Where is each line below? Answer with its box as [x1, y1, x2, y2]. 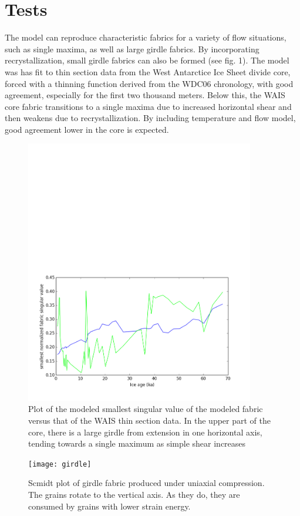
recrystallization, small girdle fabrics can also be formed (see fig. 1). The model [5, 54, 289, 66]
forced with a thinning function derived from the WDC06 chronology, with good [5, 77, 294, 89]
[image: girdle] [28, 460, 92, 468]
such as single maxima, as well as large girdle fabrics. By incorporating [5, 42, 259, 55]
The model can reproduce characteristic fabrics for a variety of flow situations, [5, 31, 286, 43]
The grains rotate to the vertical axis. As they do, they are [28, 488, 240, 500]
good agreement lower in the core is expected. [5, 123, 169, 135]
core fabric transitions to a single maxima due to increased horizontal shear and [5, 100, 292, 112]
